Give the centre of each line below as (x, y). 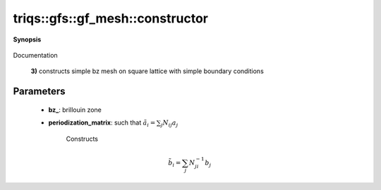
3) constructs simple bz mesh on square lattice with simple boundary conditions (147, 71)
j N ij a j (169, 123)
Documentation (35, 55)
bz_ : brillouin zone (75, 110)
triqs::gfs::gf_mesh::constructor (110, 18)
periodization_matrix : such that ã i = (102, 123)
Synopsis (27, 39)
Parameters (39, 91)
